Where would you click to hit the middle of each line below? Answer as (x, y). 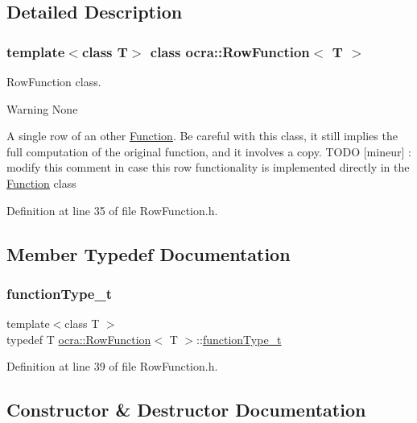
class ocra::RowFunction (230, 51)
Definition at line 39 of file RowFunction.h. (112, 366)
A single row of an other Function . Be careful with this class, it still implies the (202, 136)
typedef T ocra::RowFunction (79, 339)
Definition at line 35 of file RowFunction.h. (112, 210)
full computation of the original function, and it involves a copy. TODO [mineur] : (209, 151)
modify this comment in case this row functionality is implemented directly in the (208, 167)
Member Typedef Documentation (149, 253)
